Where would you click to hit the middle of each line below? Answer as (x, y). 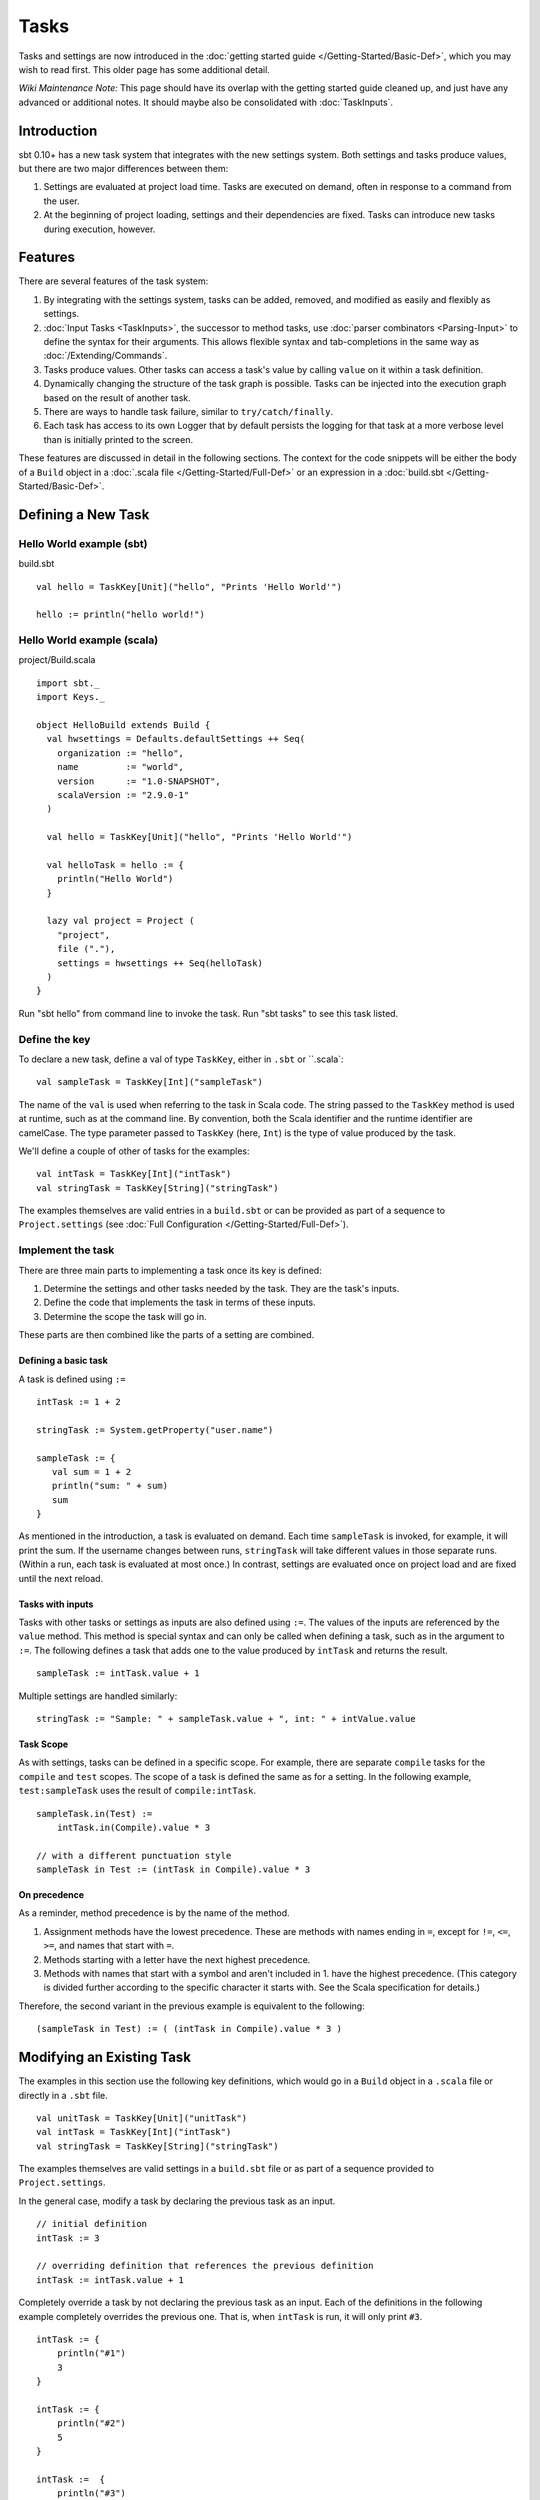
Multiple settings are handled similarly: (98, 1696)
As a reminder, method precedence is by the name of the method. (154, 1913)
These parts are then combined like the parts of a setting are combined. (166, 1335)
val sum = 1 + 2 (91, 1471)
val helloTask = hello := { (115, 864)
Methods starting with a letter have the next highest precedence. (177, 1959)
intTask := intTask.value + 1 (110, 2279)
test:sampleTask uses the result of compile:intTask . (137, 1791)
